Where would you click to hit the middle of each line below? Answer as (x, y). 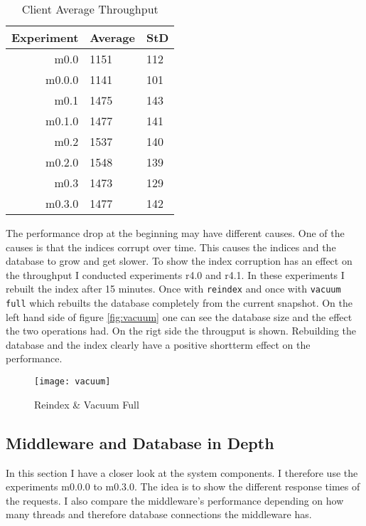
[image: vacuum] (72, 382)
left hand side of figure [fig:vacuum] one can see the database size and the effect (179, 316)
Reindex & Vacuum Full (87, 404)
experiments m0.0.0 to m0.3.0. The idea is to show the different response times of (183, 486)
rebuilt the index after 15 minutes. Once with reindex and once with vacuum (173, 289)
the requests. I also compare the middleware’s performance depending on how (175, 500)
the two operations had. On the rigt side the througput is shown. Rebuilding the (181, 331)
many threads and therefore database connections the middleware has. (159, 514)
